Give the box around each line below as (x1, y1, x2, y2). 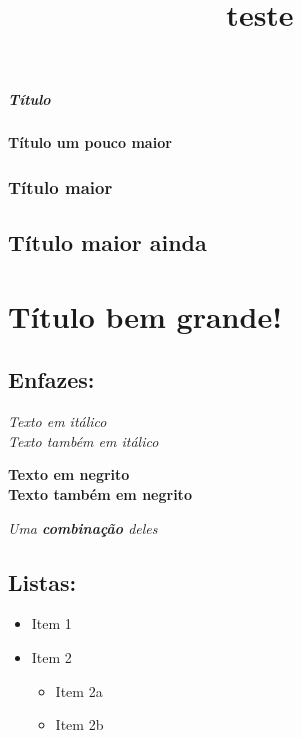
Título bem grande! (8, 295, 282, 336)
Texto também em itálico (8, 430, 159, 451)
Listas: (8, 566, 77, 597)
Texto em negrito (8, 464, 130, 485)
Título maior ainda (8, 227, 207, 258)
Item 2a (55, 680, 103, 701)
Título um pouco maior (8, 132, 172, 153)
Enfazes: (8, 364, 95, 395)
